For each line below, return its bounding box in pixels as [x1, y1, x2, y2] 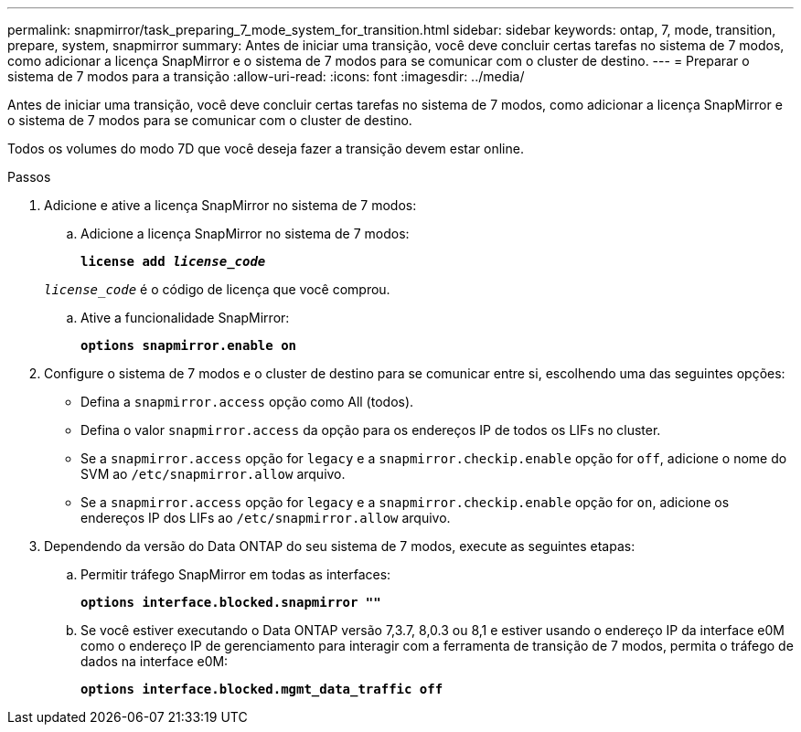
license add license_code [80, 254, 266, 269]
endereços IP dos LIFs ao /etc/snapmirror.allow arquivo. [80, 510, 451, 525]
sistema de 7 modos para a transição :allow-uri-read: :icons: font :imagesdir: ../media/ [7, 69, 525, 84]
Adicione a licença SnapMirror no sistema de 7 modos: [80, 226, 410, 241]
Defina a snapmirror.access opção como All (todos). [80, 394, 414, 409]
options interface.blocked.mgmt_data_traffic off [80, 682, 443, 696]
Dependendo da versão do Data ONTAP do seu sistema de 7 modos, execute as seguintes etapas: [44, 538, 635, 554]
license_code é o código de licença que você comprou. [44, 281, 390, 297]
